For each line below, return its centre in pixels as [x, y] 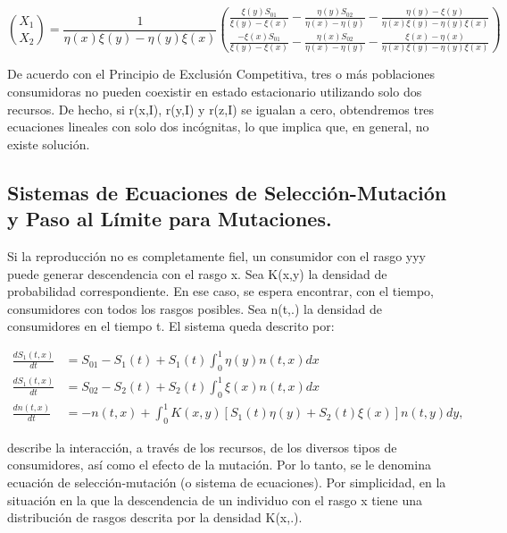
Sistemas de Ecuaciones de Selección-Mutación [227, 192]
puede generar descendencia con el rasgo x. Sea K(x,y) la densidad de [197, 273]
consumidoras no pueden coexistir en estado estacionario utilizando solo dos [215, 91]
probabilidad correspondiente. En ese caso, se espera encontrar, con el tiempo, [220, 291]
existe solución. [49, 144]
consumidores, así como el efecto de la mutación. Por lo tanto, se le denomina [219, 465]
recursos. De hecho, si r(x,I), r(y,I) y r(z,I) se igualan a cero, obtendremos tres [221, 109]
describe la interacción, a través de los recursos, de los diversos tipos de [202, 447]
